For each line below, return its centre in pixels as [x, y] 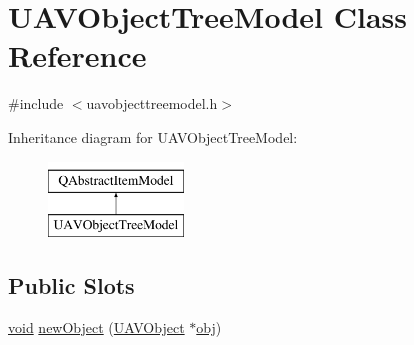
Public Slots [71, 285]
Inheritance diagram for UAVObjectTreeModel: [153, 136]
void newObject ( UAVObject [96, 326]
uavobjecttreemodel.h [152, 103]
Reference [77, 55]
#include [36, 103]
